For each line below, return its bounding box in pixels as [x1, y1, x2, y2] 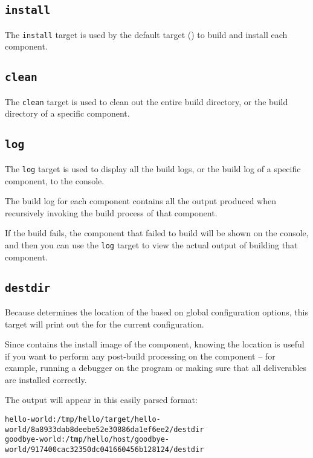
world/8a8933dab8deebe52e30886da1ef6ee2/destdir [5, 425, 204, 434]
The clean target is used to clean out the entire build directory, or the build [5, 95, 288, 108]
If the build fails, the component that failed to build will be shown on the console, [5, 227, 309, 239]
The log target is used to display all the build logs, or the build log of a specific [5, 162, 301, 175]
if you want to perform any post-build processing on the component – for [5, 349, 276, 362]
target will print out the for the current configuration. [5, 317, 204, 330]
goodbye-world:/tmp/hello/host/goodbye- [5, 435, 170, 444]
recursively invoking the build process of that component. [5, 206, 218, 219]
